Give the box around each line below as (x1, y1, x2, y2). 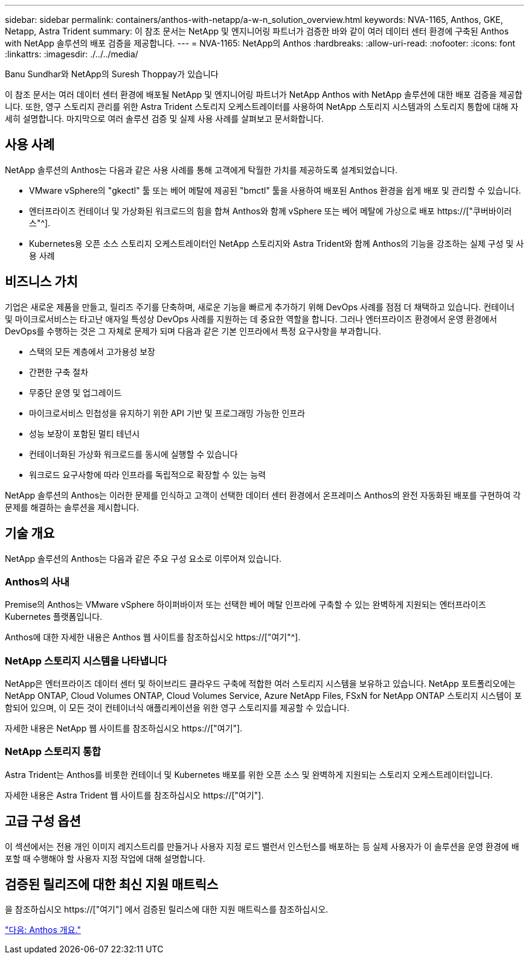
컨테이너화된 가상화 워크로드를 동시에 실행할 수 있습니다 (29, 448, 238, 459)
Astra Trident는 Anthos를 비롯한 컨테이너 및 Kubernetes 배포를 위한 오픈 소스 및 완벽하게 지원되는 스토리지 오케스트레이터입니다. (5, 769, 493, 780)
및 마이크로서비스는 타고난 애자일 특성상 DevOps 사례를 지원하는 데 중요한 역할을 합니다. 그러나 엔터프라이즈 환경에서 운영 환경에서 (5, 313, 498, 324)
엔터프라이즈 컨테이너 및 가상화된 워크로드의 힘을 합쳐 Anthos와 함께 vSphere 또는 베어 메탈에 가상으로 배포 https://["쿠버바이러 (29, 205, 512, 216)
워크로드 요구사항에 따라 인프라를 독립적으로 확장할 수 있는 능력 (29, 469, 266, 480)
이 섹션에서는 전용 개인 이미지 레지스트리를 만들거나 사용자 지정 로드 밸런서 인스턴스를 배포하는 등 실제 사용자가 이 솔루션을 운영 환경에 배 (5, 841, 519, 852)
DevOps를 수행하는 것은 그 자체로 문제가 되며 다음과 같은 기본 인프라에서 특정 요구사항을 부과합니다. (5, 325, 381, 336)
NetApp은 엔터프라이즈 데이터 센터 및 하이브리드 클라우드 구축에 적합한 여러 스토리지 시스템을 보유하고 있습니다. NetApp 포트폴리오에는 (5, 678, 516, 689)
